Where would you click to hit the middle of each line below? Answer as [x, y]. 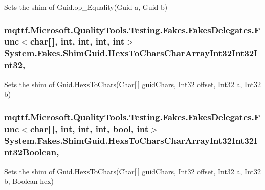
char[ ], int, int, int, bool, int [89, 128]
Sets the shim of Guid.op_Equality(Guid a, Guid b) [86, 7]
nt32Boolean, [32, 152]
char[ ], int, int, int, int [77, 41]
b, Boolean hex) [29, 181]
